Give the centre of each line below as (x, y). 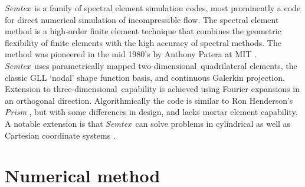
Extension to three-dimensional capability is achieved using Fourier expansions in (152, 89)
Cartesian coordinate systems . (60, 135)
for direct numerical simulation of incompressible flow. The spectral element (142, 19)
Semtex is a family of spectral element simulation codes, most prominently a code (153, 8)
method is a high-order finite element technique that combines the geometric (143, 31)
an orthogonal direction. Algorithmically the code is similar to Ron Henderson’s (149, 100)
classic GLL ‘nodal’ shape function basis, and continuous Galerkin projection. (145, 77)
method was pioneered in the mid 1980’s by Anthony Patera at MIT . (131, 54)
